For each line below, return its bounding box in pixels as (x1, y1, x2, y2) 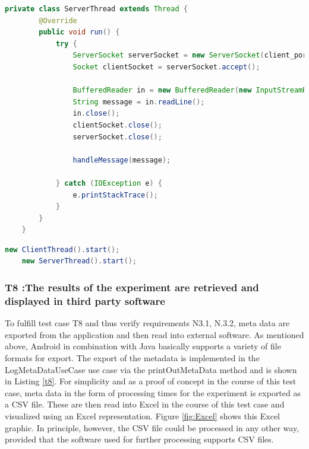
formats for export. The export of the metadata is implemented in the (5, 351, 260, 364)
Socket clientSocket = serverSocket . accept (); (72, 62, 260, 71)
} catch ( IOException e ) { (55, 179, 162, 187)
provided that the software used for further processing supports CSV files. (5, 433, 274, 445)
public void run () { (39, 28, 120, 37)
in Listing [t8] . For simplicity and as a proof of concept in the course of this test (5, 375, 297, 387)
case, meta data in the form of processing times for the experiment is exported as (5, 386, 301, 399)
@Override (39, 16, 77, 25)
